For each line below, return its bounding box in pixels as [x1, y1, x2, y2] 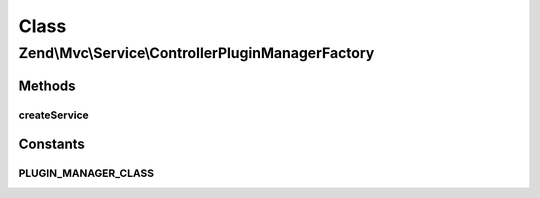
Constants [18, 136, 85, 153]
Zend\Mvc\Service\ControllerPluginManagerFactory [18, 44, 375, 62]
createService [18, 108, 89, 122]
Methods [18, 77, 76, 94]
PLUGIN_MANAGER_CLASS [18, 166, 155, 180]
